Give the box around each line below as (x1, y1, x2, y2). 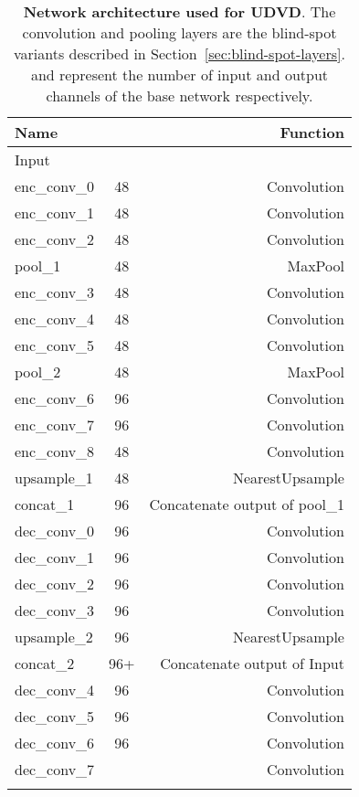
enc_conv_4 (15, 308, 95, 329)
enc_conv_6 (15, 388, 95, 409)
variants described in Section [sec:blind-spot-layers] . (14, 43, 345, 64)
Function (280, 122, 344, 143)
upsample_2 (15, 626, 93, 647)
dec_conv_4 (15, 679, 95, 700)
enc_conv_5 (15, 335, 95, 356)
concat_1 (15, 494, 75, 515)
